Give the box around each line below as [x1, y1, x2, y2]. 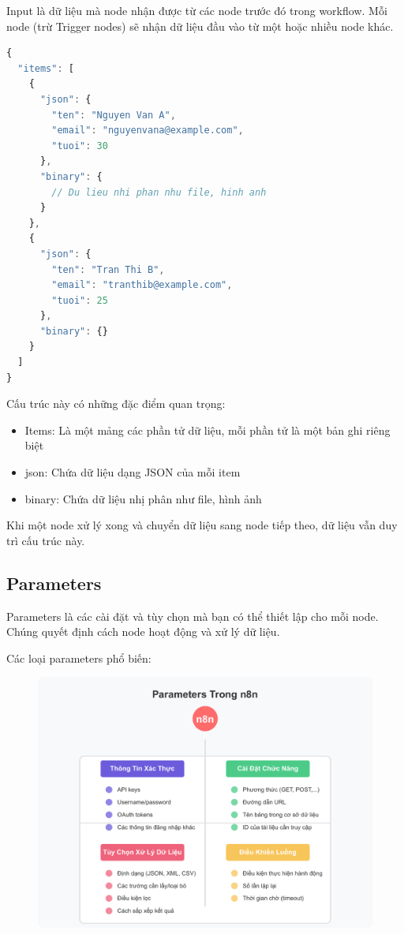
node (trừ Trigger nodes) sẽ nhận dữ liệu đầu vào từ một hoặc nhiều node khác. [6, 17, 394, 34]
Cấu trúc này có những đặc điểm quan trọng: [6, 395, 226, 412]
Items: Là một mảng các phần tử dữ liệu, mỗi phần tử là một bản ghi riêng [24, 421, 391, 438]
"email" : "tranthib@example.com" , [51, 279, 233, 291]
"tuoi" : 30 [51, 140, 108, 151]
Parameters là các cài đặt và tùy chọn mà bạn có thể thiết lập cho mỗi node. [6, 607, 379, 624]
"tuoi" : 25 [51, 294, 108, 306]
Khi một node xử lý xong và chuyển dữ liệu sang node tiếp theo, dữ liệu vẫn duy [6, 517, 398, 533]
